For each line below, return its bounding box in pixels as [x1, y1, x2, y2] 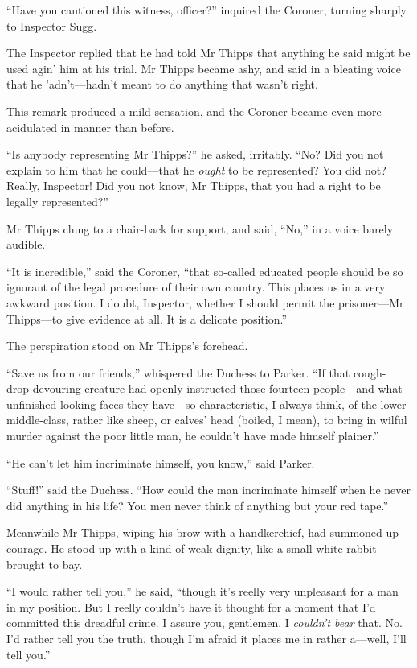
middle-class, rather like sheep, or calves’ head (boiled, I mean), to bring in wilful [6, 411, 407, 428]
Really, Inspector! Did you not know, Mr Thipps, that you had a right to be [6, 177, 381, 194]
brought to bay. [6, 555, 83, 572]
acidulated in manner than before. [6, 118, 174, 135]
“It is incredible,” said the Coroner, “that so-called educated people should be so [6, 262, 403, 279]
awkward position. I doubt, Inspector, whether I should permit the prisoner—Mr [6, 294, 404, 311]
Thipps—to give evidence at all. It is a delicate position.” [6, 310, 288, 327]
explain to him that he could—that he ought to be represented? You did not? [6, 161, 386, 178]
